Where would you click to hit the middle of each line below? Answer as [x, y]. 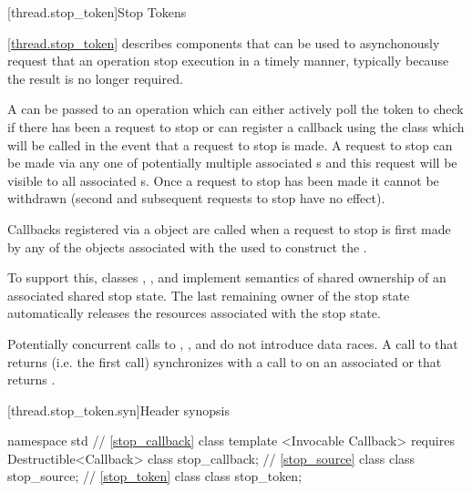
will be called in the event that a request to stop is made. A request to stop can [230, 144]
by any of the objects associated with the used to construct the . [187, 246]
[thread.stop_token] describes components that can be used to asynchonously [224, 42]
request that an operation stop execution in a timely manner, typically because [228, 61]
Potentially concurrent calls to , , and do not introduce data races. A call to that [233, 343]
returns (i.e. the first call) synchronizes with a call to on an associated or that [225, 361]
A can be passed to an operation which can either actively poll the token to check [236, 109]
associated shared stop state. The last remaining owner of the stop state [209, 295]
